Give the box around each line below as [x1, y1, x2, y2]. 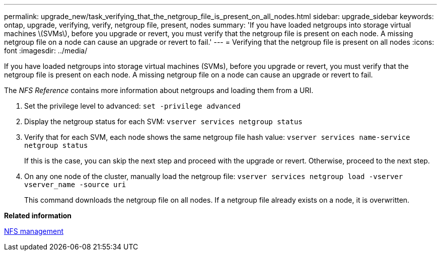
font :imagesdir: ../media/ [4, 46, 88, 55]
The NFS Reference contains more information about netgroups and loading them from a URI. [4, 86, 314, 95]
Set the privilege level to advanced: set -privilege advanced [24, 102, 241, 110]
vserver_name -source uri [24, 181, 126, 189]
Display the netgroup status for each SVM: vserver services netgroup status [24, 117, 303, 126]
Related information [4, 211, 72, 220]
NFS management [4, 227, 64, 235]
